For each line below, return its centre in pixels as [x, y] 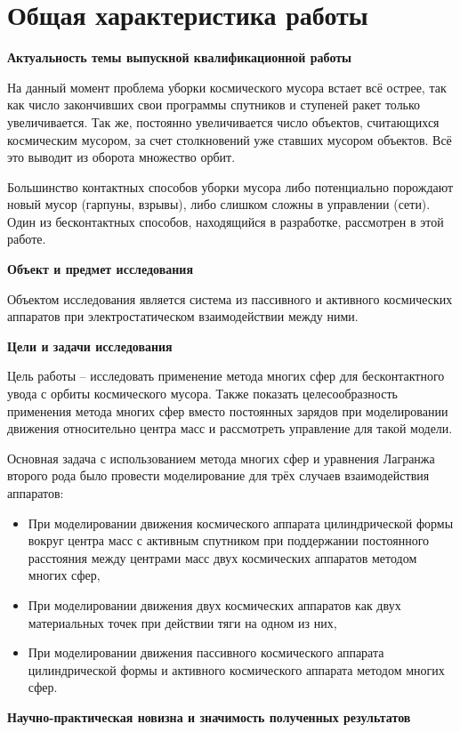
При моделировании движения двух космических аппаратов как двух [214, 604]
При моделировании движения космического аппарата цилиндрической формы [241, 523]
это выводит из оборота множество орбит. [121, 157]
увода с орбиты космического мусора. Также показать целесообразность [202, 394]
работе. [27, 239]
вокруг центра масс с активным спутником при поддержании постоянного [229, 540]
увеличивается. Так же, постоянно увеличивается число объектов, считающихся [223, 121]
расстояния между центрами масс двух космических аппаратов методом [222, 557]
